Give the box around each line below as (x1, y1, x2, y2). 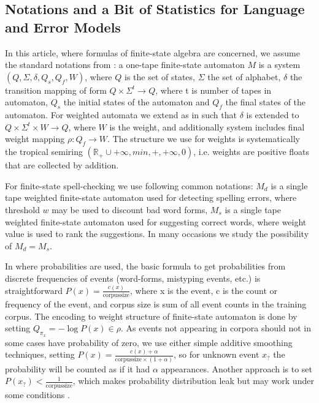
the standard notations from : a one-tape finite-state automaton (5, 58, 245, 71)
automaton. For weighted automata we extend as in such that (5, 108, 237, 121)
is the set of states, (124, 70, 195, 83)
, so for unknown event (174, 348, 259, 361)
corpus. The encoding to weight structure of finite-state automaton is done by (5, 309, 298, 322)
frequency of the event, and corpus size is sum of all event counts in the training (5, 298, 307, 311)
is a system (258, 58, 301, 71)
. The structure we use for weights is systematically (107, 132, 300, 145)
